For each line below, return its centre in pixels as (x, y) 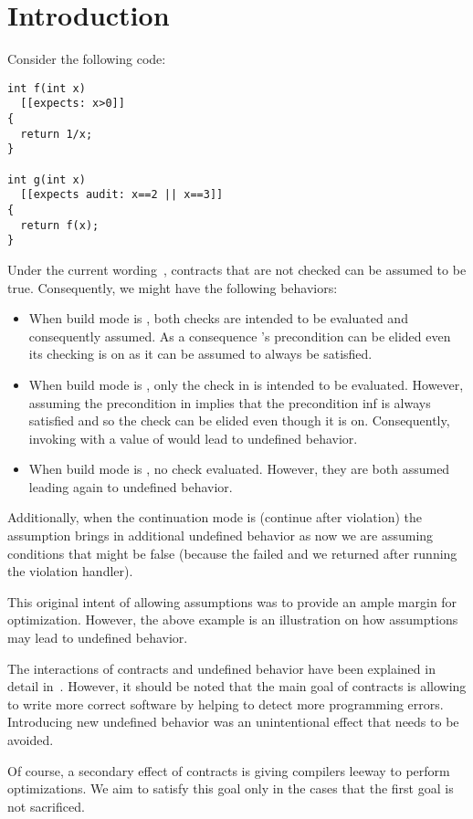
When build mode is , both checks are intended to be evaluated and (218, 318)
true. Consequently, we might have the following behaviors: (173, 287)
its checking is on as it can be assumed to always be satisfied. (200, 354)
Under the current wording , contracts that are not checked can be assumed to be (237, 269)
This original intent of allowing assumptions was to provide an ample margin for (232, 601)
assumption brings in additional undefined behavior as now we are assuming (221, 535)
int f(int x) (47, 88)
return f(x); (60, 225)
